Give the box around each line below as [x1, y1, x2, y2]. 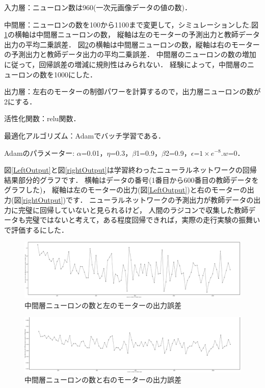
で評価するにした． [4, 224, 68, 235]
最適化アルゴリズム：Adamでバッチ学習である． [4, 130, 165, 141]
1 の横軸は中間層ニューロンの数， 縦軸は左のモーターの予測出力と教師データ [4, 29, 260, 40]
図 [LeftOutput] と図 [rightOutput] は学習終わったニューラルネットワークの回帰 [4, 164, 257, 175]
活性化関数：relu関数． [4, 113, 81, 124]
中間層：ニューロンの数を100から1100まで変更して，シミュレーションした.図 [4, 19, 258, 30]
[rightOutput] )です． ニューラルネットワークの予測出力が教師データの [21, 194, 254, 205]
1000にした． [54, 69, 97, 79]
